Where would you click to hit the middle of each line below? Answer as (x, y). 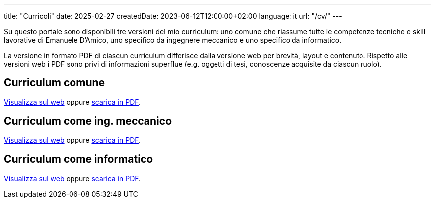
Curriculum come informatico (79, 159)
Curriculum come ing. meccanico (88, 121)
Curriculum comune (55, 83)
